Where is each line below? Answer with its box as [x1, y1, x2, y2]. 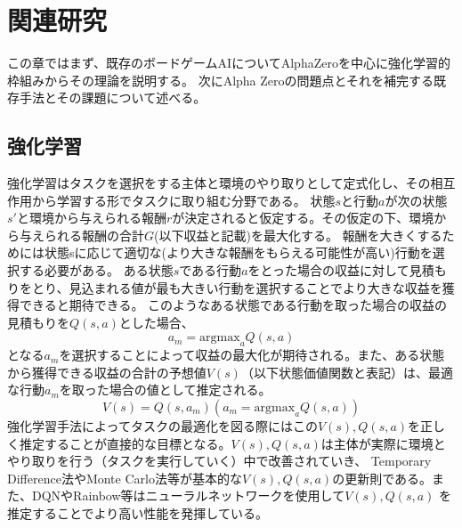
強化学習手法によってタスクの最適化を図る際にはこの [7, 417, 318, 435]
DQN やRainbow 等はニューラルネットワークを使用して [31, 486, 345, 505]
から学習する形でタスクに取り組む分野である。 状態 [31, 191, 336, 209]
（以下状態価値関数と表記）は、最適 [240, 362, 453, 381]
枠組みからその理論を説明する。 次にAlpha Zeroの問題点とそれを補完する [7, 70, 434, 89]
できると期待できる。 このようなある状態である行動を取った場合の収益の [19, 296, 447, 314]
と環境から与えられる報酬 [16, 208, 166, 227]
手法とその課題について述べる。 [19, 88, 207, 107]
